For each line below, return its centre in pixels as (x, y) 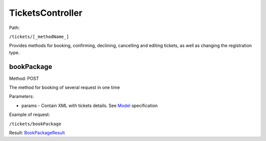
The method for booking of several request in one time (65, 88)
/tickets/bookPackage (35, 124)
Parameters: (21, 97)
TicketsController (46, 13)
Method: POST (24, 78)
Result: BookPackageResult (37, 133)
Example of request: (30, 115)
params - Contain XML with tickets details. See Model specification (90, 106)
